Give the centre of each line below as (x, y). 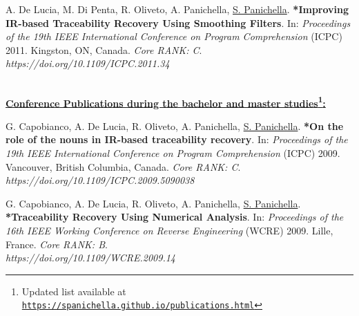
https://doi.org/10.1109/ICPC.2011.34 (88, 63)
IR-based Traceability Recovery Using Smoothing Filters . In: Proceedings (178, 22)
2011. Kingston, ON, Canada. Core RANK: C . (104, 49)
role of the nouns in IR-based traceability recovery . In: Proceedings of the (177, 139)
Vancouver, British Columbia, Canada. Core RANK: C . (123, 166)
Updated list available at (74, 291)
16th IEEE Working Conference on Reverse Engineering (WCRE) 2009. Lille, (169, 230)
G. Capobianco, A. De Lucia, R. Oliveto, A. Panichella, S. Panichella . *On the (175, 126)
